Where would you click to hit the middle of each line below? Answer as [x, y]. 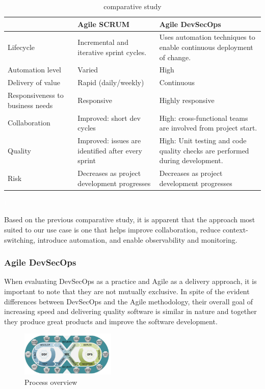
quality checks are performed [204, 150]
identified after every [110, 150]
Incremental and [103, 42]
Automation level [34, 70]
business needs [30, 105]
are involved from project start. [208, 128]
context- [235, 229]
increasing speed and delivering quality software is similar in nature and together [130, 311]
